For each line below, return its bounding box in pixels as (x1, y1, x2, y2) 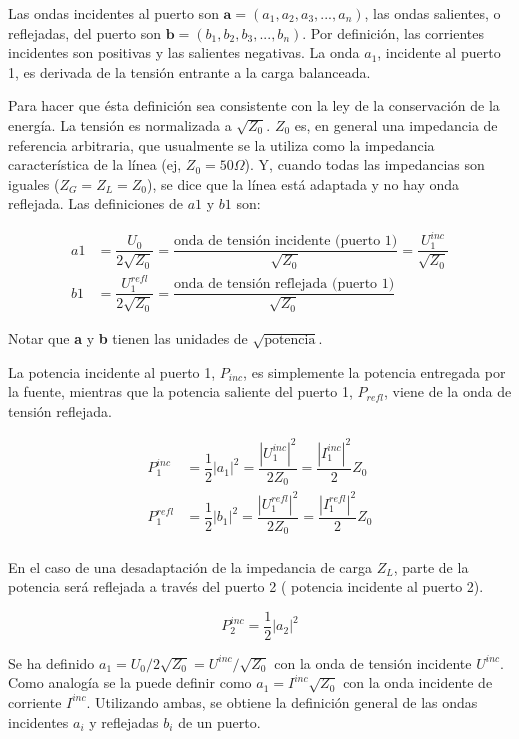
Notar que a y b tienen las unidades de (8, 327, 248, 348)
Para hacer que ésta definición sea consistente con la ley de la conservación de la (8, 95, 500, 116)
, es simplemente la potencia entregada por (243, 361, 506, 382)
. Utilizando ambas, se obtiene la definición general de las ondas (86, 691, 478, 712)
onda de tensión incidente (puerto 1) (173, 234, 398, 249)
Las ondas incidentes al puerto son (8, 3, 219, 23)
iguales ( (8, 173, 60, 194)
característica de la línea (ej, (8, 154, 182, 175)
